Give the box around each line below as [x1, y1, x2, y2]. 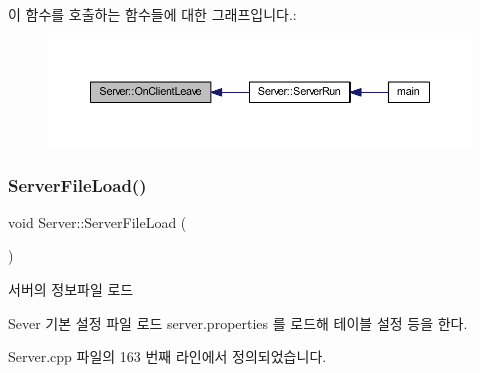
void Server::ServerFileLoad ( [8, 211, 187, 232]
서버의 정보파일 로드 [8, 279, 134, 299]
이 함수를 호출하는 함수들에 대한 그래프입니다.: [8, 4, 297, 24]
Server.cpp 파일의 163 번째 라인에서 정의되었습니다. [8, 346, 327, 367]
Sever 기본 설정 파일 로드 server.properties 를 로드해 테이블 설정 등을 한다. [8, 312, 468, 333]
